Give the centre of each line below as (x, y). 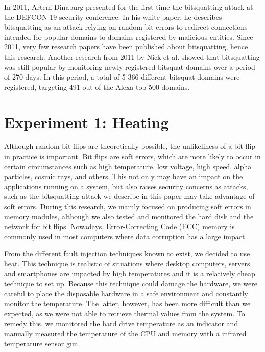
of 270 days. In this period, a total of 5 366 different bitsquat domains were (122, 77)
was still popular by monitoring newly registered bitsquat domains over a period (130, 67)
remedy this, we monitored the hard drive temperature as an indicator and (121, 323)
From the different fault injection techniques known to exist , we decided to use (127, 253)
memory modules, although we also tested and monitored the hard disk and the (129, 216)
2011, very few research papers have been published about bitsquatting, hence (126, 47)
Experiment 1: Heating (87, 122)
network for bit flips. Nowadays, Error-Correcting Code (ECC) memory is (119, 226)
